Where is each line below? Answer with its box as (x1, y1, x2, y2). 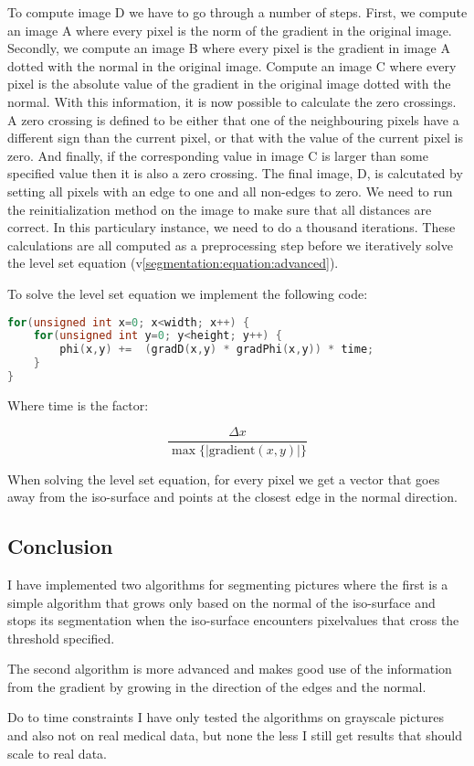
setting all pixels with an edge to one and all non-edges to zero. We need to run (7, 181, 453, 200)
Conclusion (7, 532, 113, 560)
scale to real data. (7, 743, 107, 762)
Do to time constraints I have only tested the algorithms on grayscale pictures (7, 707, 444, 727)
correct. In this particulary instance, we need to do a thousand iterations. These (7, 218, 456, 237)
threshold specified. (7, 628, 115, 647)
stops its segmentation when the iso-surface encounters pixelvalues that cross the (7, 611, 459, 630)
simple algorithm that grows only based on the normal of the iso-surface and (7, 592, 436, 612)
